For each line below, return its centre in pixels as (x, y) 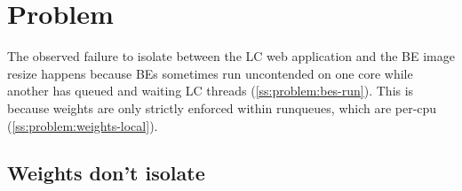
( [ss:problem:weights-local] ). (83, 125)
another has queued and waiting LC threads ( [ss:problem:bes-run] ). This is (211, 91)
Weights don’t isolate (106, 173)
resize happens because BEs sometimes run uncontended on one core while (210, 73)
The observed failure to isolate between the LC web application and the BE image (231, 56)
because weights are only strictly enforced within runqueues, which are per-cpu (222, 107)
